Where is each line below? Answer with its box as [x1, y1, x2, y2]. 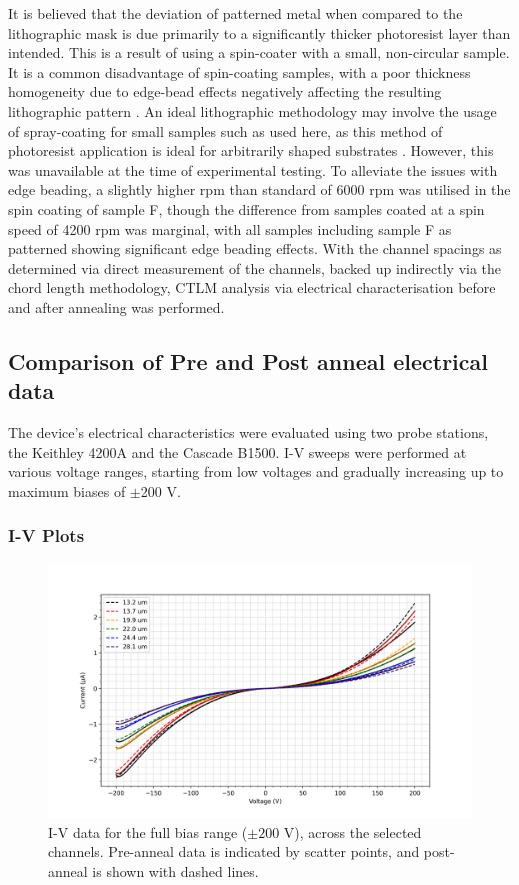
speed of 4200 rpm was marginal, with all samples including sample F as [8, 218, 452, 239]
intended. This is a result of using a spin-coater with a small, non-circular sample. [8, 42, 510, 63]
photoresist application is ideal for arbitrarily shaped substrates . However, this [8, 140, 494, 161]
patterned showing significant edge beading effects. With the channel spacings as [8, 238, 502, 259]
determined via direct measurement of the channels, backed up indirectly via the [8, 257, 502, 278]
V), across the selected [283, 821, 422, 842]
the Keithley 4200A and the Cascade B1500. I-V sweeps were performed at [8, 441, 467, 462]
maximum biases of [8, 480, 126, 501]
